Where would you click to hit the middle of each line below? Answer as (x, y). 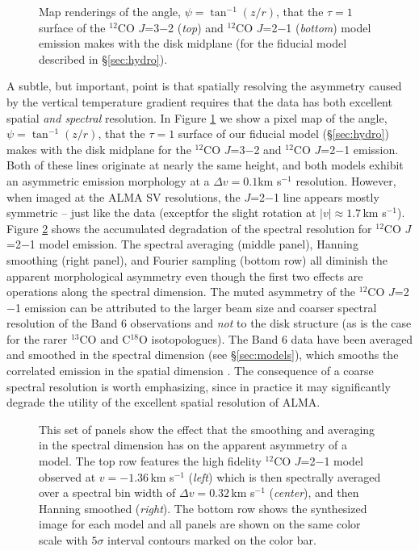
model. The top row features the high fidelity (150, 461)
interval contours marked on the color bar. (212, 540)
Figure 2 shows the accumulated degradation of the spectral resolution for (189, 228)
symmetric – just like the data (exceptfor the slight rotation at (161, 213)
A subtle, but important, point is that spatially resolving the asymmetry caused (204, 86)
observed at (67, 476)
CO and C (105, 338)
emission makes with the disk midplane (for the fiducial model (193, 43)
